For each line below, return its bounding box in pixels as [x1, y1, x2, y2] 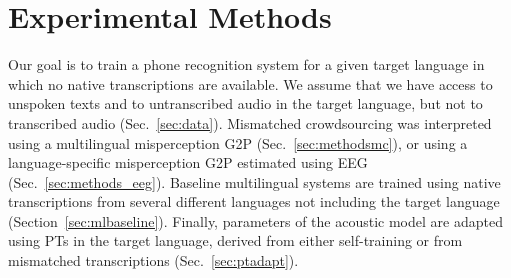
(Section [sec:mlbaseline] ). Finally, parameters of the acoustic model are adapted [8, 210, 503, 231]
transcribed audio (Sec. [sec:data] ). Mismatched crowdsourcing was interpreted [8, 112, 492, 133]
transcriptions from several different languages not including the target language [8, 191, 500, 212]
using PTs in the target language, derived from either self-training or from [8, 230, 463, 251]
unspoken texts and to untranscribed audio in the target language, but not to [8, 93, 483, 114]
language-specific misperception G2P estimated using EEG [8, 152, 368, 173]
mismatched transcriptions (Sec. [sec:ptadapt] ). [8, 250, 299, 271]
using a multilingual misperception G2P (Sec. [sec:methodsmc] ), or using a [8, 132, 468, 153]
